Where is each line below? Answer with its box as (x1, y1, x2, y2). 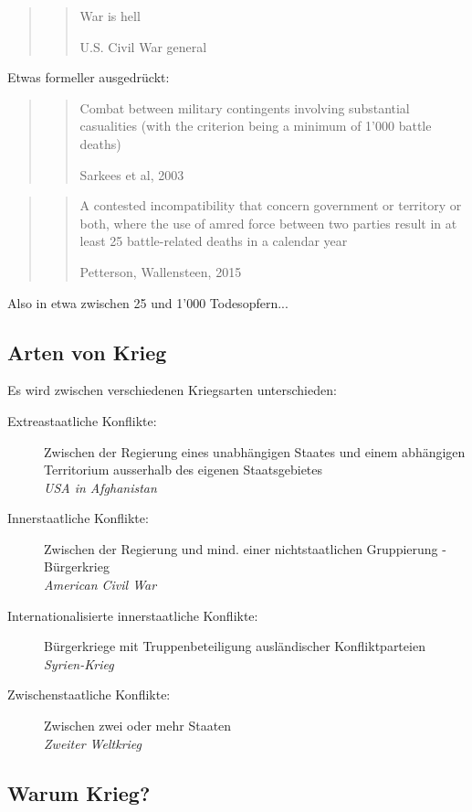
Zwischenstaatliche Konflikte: (7, 685, 171, 704)
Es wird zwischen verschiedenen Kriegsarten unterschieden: (7, 380, 337, 400)
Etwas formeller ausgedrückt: (7, 68, 170, 87)
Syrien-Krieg (44, 654, 114, 673)
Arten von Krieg (7, 337, 167, 366)
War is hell (79, 6, 141, 25)
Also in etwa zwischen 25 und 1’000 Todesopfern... (7, 293, 288, 312)
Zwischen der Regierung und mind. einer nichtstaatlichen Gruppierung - (44, 539, 446, 558)
